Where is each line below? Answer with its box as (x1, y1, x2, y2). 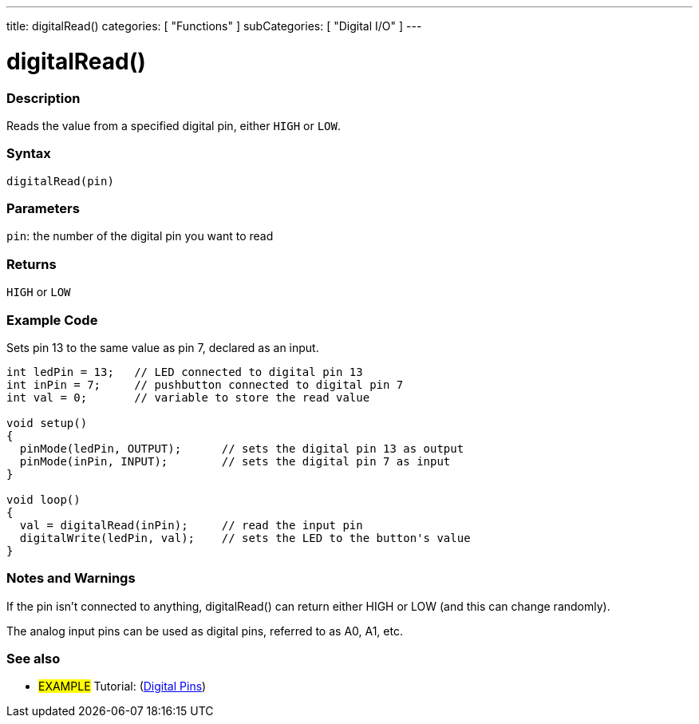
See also (6, 651, 61, 667)
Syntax (6, 145, 51, 162)
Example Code (6, 311, 98, 328)
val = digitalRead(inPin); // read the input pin (19, 518, 363, 532)
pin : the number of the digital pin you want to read (6, 229, 274, 243)
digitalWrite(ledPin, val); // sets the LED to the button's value (19, 531, 471, 544)
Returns (6, 255, 57, 272)
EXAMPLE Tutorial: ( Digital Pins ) (38, 679, 207, 694)
